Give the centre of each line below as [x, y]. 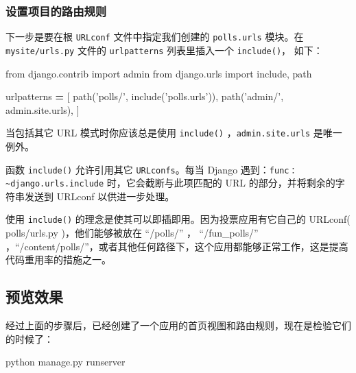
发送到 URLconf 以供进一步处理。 [99, 196]
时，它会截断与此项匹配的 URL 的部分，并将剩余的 [221, 183]
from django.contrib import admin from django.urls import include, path [159, 73]
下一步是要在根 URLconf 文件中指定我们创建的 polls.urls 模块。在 [155, 37]
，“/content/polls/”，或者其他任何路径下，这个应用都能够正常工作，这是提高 [177, 246]
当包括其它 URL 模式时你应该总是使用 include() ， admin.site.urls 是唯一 [174, 133]
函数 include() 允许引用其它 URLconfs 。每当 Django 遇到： [138, 169]
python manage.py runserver [66, 362]
